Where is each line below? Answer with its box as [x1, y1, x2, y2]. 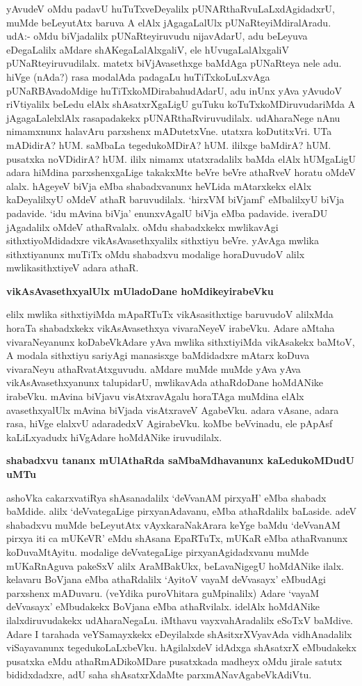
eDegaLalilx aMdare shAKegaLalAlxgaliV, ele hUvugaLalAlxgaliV [6, 42, 289, 56]
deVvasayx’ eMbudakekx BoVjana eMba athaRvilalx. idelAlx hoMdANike [6, 599, 320, 614]
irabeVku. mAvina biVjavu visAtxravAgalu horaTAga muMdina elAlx [6, 389, 304, 404]
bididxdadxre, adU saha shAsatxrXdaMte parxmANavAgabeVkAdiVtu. [6, 667, 312, 682]
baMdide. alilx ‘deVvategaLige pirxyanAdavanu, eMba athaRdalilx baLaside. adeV [6, 504, 356, 518]
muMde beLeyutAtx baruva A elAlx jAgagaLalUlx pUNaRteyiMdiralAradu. [6, 15, 331, 29]
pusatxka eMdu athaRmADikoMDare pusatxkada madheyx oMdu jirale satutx [6, 653, 343, 668]
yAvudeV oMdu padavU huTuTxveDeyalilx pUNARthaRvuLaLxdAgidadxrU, [6, 1, 335, 15]
